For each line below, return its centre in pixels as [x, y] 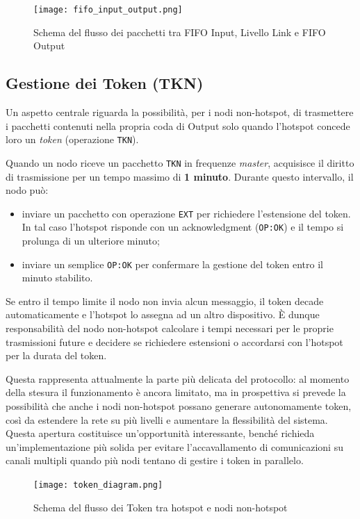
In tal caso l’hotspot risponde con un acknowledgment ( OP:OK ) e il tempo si [183, 227]
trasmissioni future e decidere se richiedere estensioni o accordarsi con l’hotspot [174, 341]
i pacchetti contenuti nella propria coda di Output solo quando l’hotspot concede [178, 125]
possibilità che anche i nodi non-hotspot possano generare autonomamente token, [179, 406]
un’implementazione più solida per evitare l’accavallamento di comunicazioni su [174, 446]
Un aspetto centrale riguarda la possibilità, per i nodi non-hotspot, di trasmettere [180, 112]
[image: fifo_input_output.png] [108, 10]
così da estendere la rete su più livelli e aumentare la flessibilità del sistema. [167, 419]
